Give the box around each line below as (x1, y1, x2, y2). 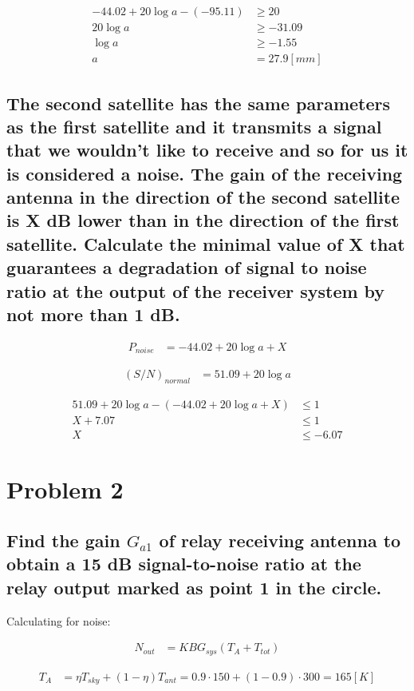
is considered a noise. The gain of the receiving (6, 161, 403, 185)
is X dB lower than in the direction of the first (6, 208, 400, 232)
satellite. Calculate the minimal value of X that (6, 231, 405, 256)
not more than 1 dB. (6, 302, 180, 327)
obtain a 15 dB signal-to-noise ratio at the (6, 551, 361, 576)
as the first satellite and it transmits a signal (6, 113, 382, 138)
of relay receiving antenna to (159, 528, 401, 553)
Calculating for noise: (6, 612, 111, 629)
